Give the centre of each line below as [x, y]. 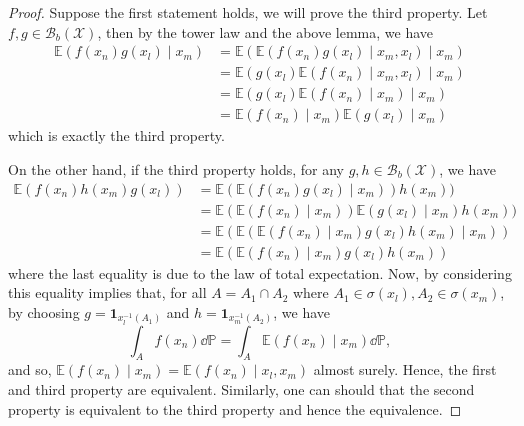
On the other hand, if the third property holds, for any [176, 168]
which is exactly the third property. [116, 135]
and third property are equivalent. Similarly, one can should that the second [241, 388]
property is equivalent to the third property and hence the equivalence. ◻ [235, 408]
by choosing [44, 311]
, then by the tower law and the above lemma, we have [265, 31]
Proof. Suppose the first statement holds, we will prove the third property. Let [248, 12]
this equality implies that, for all [107, 292]
